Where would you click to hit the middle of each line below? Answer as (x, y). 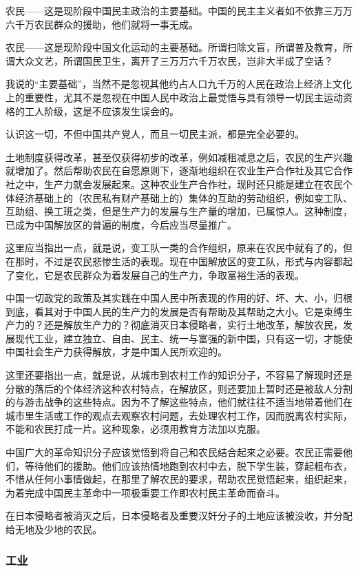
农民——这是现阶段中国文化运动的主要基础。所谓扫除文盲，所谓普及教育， (174, 47)
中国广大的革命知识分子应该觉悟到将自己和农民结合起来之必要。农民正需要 (174, 452)
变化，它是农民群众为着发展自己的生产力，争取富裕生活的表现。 (159, 274)
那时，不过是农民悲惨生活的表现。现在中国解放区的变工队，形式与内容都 (179, 261)
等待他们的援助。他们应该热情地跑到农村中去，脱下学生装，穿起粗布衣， (188, 465)
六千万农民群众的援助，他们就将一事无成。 (102, 24)
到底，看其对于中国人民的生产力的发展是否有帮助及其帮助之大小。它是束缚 (174, 311)
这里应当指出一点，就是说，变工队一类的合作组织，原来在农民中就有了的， (174, 248)
